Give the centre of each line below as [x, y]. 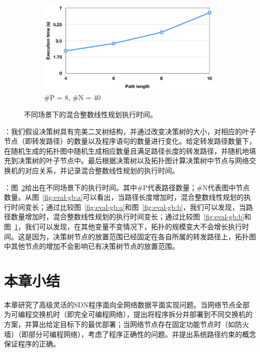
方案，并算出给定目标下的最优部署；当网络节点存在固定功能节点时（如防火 [126, 324]
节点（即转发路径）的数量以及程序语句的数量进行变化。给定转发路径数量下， [130, 141]
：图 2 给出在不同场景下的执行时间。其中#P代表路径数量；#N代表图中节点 [127, 187]
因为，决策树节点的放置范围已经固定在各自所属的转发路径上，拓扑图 [144, 236]
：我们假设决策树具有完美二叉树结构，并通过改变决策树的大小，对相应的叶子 [130, 131]
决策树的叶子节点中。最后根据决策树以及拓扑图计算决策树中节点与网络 [133, 160]
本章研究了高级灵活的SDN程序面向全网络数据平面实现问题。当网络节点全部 [127, 304]
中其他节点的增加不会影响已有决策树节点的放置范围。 [91, 246]
